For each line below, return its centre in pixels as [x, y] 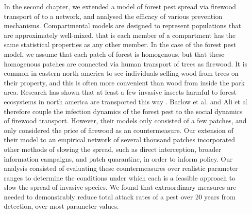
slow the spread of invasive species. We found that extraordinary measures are [120, 187]
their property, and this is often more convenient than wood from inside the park [124, 82]
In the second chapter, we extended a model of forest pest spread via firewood [120, 6]
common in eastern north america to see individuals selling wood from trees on [121, 73]
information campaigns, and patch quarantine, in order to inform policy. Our [118, 158]
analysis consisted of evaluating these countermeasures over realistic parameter [121, 168]
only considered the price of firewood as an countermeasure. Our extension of [119, 130]
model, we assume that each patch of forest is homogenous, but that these [114, 54]
